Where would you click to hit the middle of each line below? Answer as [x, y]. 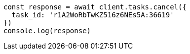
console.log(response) [47, 31]
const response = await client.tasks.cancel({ [95, 7]
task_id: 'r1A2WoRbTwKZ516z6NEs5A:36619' [93, 15]
